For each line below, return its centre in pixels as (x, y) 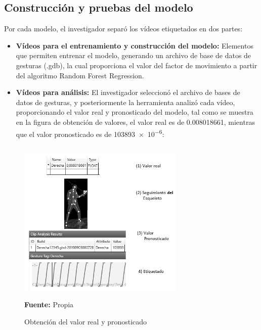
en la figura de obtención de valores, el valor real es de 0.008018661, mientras (135, 122)
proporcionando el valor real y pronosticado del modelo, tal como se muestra (135, 112)
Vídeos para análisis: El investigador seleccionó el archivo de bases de (128, 92)
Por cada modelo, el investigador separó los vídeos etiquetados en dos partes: (123, 29)
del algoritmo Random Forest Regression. (80, 75)
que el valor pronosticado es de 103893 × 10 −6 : (90, 133)
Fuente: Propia (49, 304)
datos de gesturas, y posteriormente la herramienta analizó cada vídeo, (125, 102)
